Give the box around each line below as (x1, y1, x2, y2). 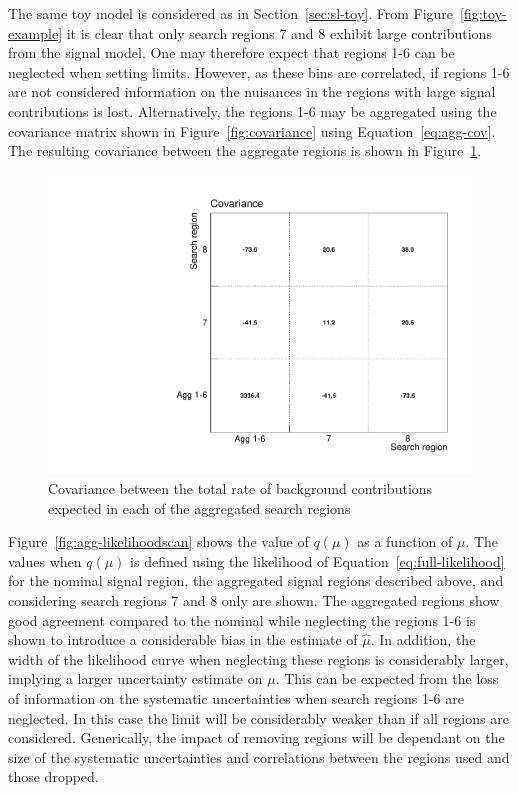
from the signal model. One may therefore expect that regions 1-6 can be (8, 42, 455, 63)
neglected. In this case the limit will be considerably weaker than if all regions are (8, 707, 509, 728)
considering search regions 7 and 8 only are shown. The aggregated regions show (8, 589, 500, 610)
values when (8, 550, 82, 571)
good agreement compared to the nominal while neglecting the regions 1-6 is (8, 609, 476, 630)
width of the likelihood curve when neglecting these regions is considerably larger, (8, 648, 509, 669)
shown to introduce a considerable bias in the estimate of (8, 629, 358, 650)
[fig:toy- (460, 3, 507, 23)
